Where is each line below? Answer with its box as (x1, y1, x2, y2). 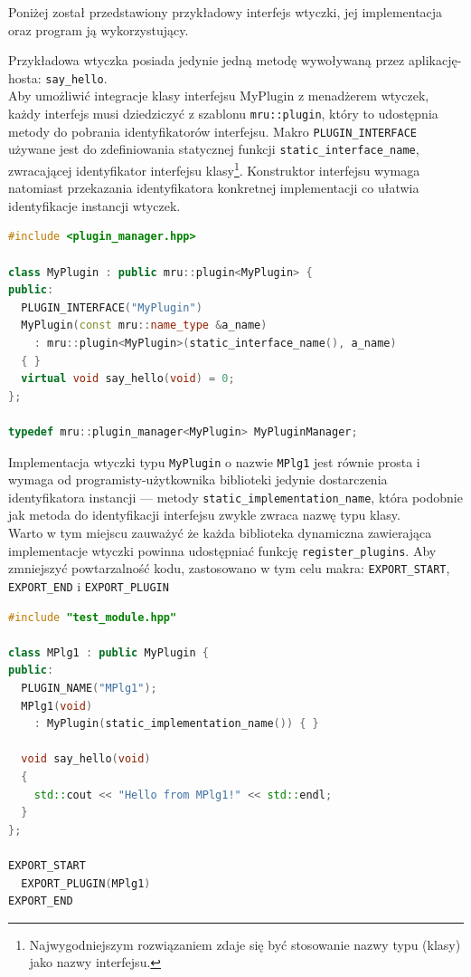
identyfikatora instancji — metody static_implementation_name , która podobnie (8, 487, 463, 506)
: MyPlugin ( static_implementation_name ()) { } (33, 717, 319, 731)
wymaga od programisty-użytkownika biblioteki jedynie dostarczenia (8, 470, 388, 489)
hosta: (8, 68, 42, 87)
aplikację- (408, 51, 462, 70)
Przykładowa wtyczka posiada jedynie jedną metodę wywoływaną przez (8, 51, 405, 70)
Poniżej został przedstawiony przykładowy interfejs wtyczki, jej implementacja (8, 3, 443, 21)
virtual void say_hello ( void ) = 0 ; (21, 372, 235, 386)
